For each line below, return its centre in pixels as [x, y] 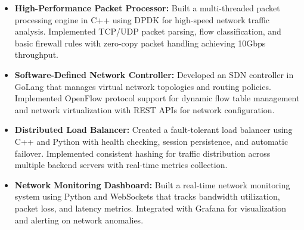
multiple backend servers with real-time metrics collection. [121, 165]
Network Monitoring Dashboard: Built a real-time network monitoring [152, 184]
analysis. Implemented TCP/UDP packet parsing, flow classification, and [148, 31]
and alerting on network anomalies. [79, 220]
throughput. [36, 55]
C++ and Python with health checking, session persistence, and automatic [151, 141]
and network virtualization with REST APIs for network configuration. [145, 109]
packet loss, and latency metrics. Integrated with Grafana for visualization [150, 208]
